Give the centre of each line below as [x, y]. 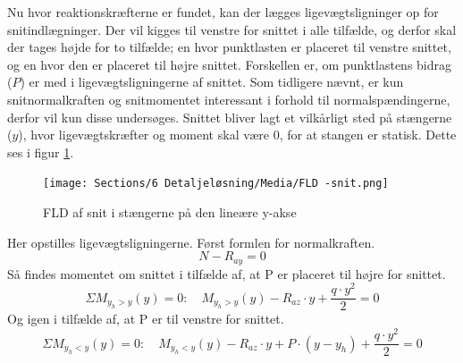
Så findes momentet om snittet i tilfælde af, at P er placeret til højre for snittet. [227, 273]
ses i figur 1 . [41, 152]
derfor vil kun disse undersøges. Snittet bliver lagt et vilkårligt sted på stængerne [230, 117]
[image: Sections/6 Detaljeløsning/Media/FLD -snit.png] [216, 184]
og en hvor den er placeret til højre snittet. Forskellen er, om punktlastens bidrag [230, 64]
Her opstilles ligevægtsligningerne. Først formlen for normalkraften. [191, 242]
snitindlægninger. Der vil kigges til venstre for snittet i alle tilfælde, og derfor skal [232, 29]
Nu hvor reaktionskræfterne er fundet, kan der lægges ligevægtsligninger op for [223, 12]
